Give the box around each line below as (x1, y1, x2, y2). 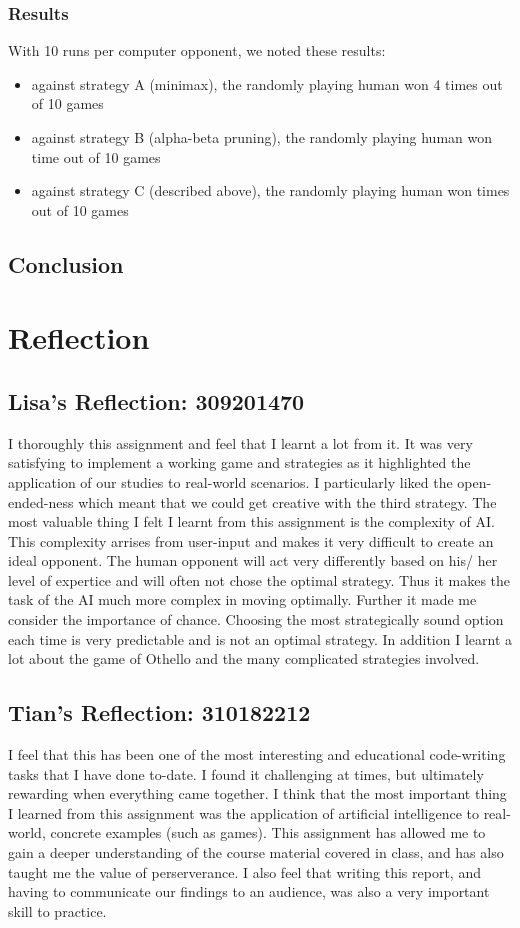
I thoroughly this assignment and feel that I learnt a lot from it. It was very (8, 432, 473, 453)
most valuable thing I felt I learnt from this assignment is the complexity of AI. (8, 511, 495, 532)
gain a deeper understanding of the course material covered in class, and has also (8, 842, 504, 863)
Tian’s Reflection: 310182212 (8, 697, 311, 728)
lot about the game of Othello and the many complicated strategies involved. (8, 648, 480, 669)
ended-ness (8, 491, 74, 512)
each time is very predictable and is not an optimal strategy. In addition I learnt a (8, 628, 512, 649)
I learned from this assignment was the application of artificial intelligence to (8, 802, 479, 823)
